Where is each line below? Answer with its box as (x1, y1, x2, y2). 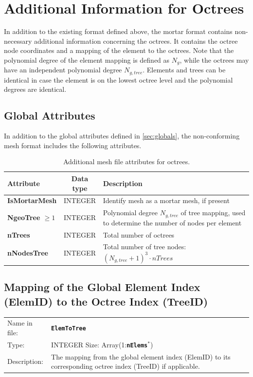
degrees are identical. (4, 84, 67, 94)
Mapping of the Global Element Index (4, 279, 200, 294)
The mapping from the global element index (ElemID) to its (51, 351, 231, 361)
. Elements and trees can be (143, 65, 226, 75)
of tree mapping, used (181, 207, 246, 218)
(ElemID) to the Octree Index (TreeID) (4, 293, 208, 308)
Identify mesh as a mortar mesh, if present (103, 195, 230, 206)
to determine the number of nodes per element (103, 217, 242, 227)
